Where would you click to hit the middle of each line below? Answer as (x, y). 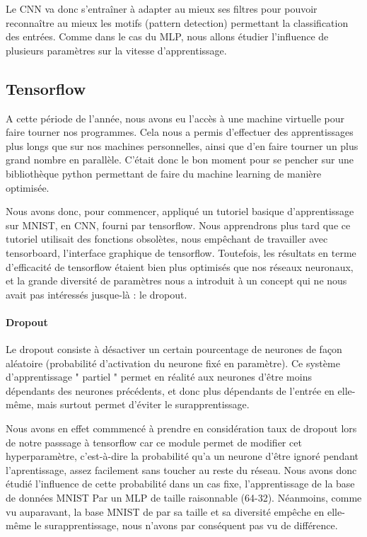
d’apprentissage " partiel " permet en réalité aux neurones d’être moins (159, 377)
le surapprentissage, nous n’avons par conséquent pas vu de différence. (186, 525)
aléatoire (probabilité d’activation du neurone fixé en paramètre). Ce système (173, 363)
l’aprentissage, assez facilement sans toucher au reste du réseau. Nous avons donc (181, 469)
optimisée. (28, 187)
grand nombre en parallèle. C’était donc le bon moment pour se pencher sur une (180, 160)
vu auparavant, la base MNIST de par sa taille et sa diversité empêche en (165, 511)
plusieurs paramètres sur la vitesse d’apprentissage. (116, 50)
